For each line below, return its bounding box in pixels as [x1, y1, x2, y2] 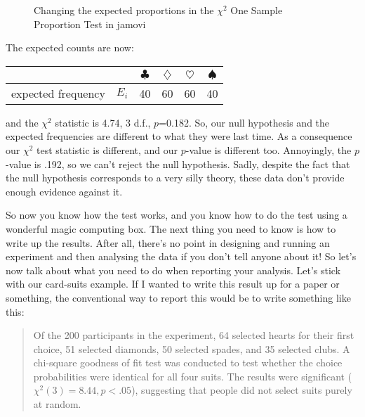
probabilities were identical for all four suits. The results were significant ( [33, 368, 352, 383]
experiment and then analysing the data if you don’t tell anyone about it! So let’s [6, 249, 357, 264]
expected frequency [11, 84, 105, 101]
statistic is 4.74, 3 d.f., [55, 115, 151, 129]
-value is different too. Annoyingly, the [185, 142, 352, 157]
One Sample [230, 3, 283, 17]
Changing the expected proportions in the [34, 3, 214, 17]
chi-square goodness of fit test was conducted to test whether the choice [33, 355, 343, 370]
